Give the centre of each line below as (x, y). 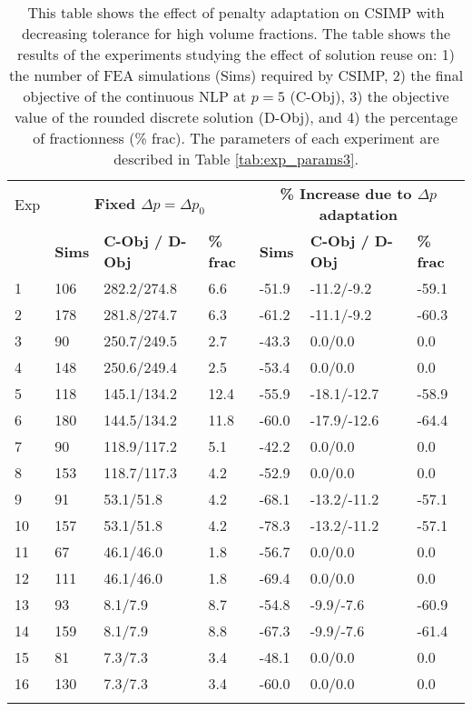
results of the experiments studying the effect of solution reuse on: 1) (236, 54)
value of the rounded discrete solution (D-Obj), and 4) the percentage (236, 117)
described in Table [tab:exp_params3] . (236, 159)
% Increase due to (346, 193)
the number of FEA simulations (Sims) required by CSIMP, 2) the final (236, 75)
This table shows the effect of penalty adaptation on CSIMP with (236, 12)
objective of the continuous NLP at (135, 96)
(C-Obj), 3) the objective (369, 96)
